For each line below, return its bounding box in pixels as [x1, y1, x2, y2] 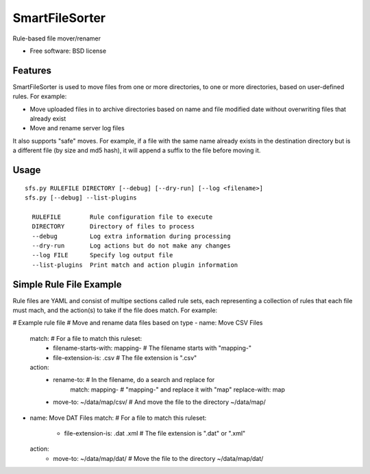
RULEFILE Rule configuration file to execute [32, 213, 213, 221]
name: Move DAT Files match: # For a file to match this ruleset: [29, 414, 207, 422]
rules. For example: [12, 93, 67, 101]
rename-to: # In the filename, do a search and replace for [53, 376, 215, 384]
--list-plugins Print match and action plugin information [32, 261, 238, 269]
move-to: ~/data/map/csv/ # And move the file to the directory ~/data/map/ [53, 398, 267, 406]
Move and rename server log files [29, 124, 125, 132]
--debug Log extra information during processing [32, 232, 231, 240]
